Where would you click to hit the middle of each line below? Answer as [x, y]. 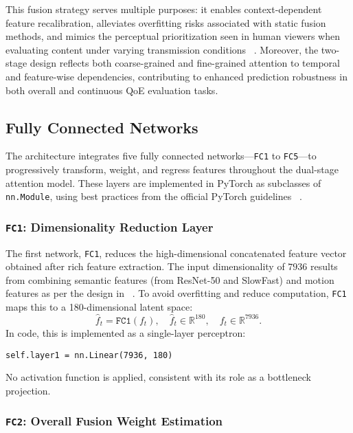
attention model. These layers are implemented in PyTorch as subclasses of [163, 182]
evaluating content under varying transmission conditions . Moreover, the [162, 49]
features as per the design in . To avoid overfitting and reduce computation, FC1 [176, 293]
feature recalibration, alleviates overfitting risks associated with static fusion [166, 22]
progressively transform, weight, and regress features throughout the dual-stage [172, 169]
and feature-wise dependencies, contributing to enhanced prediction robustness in [176, 76]
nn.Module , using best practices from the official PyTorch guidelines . [154, 196]
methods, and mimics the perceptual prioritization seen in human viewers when [173, 36]
